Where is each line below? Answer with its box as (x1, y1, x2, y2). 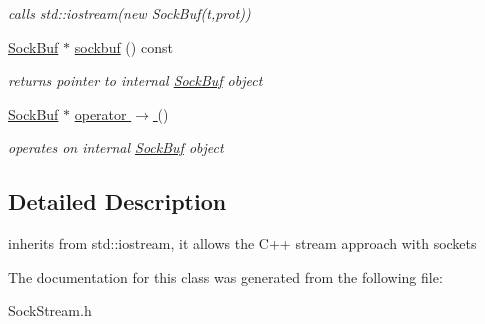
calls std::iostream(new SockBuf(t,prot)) (8, 3, 251, 23)
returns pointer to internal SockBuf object (8, 70, 263, 91)
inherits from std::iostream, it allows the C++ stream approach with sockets (8, 233, 477, 254)
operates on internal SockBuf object (8, 137, 224, 158)
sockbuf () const (74, 36, 173, 57)
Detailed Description (8, 186, 227, 217)
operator (74, 103, 127, 124)
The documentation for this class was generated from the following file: (8, 266, 443, 287)
